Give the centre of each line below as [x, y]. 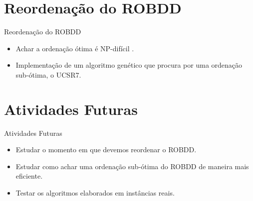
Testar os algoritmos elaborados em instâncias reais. [95, 193]
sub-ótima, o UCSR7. [48, 74]
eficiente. [29, 176]
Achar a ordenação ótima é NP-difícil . [75, 48]
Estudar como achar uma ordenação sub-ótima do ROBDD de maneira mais [132, 166]
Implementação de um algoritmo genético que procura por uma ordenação [129, 65]
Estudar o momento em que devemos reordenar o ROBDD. [106, 150]
